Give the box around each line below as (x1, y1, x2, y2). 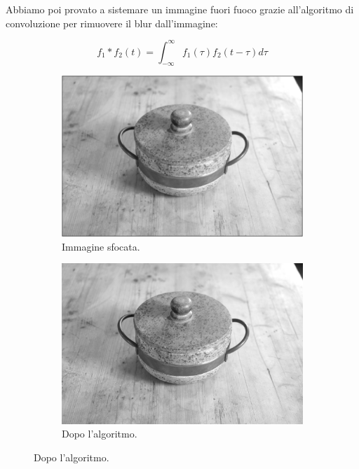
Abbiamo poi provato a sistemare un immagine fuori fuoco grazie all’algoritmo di (6, 2, 354, 16)
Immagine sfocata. (62, 239, 140, 253)
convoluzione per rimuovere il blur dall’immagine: (6, 15, 218, 30)
